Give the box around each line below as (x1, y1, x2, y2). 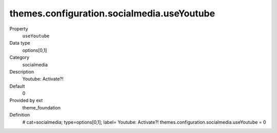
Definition (9, 112, 30, 118)
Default (9, 83, 25, 89)
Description (9, 68, 34, 74)
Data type (9, 40, 30, 46)
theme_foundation (22, 104, 61, 110)
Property (9, 26, 28, 32)
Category (9, 54, 30, 61)
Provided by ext (9, 98, 43, 104)
